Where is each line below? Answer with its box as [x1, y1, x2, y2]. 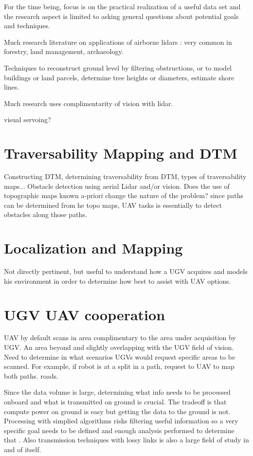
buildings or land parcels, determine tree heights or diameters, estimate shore [4, 72, 235, 82]
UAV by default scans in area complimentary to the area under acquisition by [4, 332, 236, 343]
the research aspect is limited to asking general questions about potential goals [4, 11, 239, 21]
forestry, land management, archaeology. [4, 46, 124, 56]
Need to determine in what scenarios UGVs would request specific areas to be [4, 351, 235, 362]
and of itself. [4, 444, 41, 454]
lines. [4, 82, 19, 92]
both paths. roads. [4, 370, 58, 381]
